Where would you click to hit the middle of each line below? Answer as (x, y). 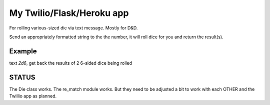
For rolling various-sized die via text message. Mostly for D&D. (73, 28)
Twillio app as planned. (33, 96)
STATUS (22, 77)
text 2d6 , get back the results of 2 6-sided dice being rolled (71, 63)
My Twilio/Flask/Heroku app (69, 13)
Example (23, 51)
